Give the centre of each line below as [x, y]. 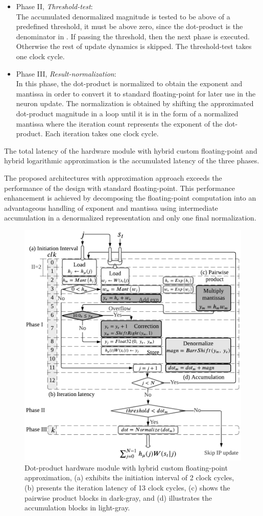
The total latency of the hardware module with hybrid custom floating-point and [131, 150]
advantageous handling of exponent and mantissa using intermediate [111, 207]
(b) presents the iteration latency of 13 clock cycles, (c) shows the [127, 488]
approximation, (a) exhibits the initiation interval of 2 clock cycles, [129, 477]
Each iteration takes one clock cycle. [102, 133]
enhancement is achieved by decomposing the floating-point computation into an [130, 198]
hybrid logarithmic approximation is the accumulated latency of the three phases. [132, 161]
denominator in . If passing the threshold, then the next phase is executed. [133, 36]
